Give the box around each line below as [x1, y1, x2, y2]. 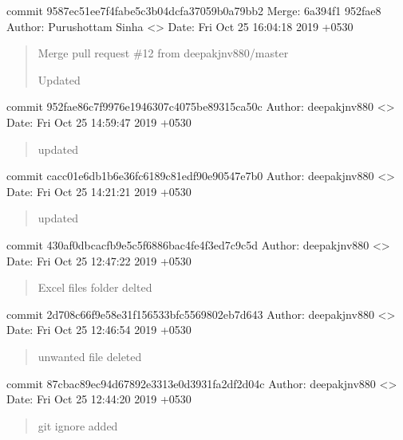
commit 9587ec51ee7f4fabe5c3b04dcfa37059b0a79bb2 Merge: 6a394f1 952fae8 [6, 2, 381, 18]
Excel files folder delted [38, 279, 152, 296]
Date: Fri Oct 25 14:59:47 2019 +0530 [6, 113, 192, 130]
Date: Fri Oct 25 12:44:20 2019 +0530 [6, 391, 192, 407]
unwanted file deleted [38, 348, 142, 364]
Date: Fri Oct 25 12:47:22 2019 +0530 [6, 252, 192, 269]
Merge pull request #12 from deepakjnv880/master [38, 45, 289, 61]
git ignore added [38, 417, 118, 434]
